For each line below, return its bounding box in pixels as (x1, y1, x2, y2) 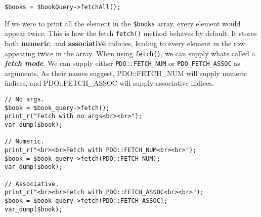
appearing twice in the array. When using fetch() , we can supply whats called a (5, 48, 255, 58)
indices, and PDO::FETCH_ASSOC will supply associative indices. (5, 78, 214, 88)
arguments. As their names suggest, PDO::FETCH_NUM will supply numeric (5, 67, 247, 78)
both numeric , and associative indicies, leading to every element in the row (5, 38, 245, 48)
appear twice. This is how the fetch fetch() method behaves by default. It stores (5, 28, 257, 39)
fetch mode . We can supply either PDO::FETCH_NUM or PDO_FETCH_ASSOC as (5, 58, 240, 68)
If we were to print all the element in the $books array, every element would (5, 18, 241, 28)
